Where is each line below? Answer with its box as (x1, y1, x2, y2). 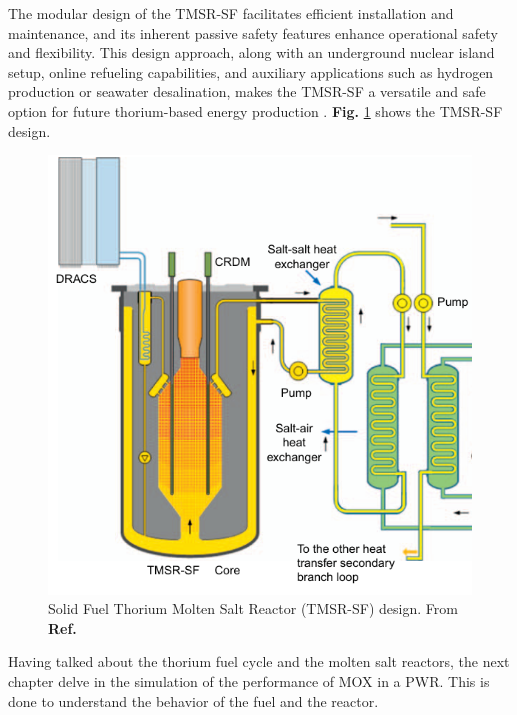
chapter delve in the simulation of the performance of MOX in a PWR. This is (8, 671, 490, 692)
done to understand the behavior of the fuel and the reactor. (8, 690, 379, 711)
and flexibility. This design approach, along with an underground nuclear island (8, 42, 495, 63)
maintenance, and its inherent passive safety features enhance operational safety (8, 22, 498, 43)
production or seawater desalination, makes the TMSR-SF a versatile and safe (8, 81, 486, 102)
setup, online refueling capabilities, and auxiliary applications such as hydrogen (8, 61, 494, 82)
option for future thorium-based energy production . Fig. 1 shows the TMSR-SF (8, 100, 503, 121)
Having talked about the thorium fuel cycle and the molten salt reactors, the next (8, 651, 510, 672)
